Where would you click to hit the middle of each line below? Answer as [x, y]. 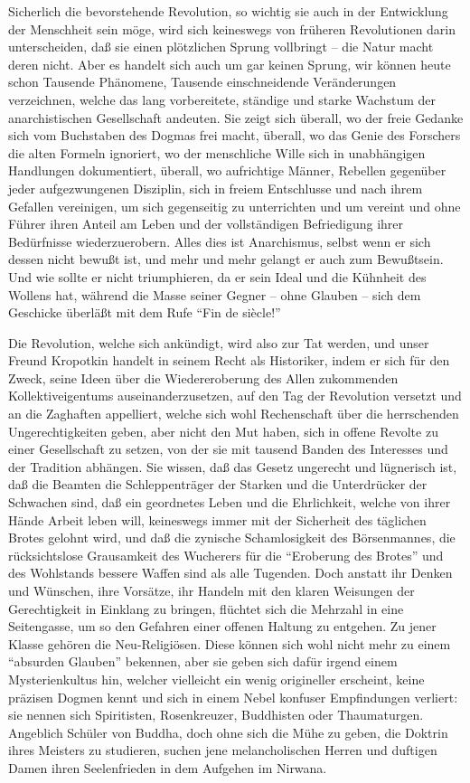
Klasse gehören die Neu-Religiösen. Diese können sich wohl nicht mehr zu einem [230, 643]
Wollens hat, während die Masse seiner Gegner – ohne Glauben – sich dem [215, 294]
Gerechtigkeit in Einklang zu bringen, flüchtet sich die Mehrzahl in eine [206, 608]
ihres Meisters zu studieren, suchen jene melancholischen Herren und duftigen [223, 750]
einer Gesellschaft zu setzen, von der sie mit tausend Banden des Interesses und [228, 449]
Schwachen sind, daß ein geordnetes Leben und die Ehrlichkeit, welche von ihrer [230, 502]
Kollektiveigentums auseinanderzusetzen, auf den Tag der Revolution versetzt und [235, 396]
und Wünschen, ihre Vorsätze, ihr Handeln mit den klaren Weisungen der [211, 590]
